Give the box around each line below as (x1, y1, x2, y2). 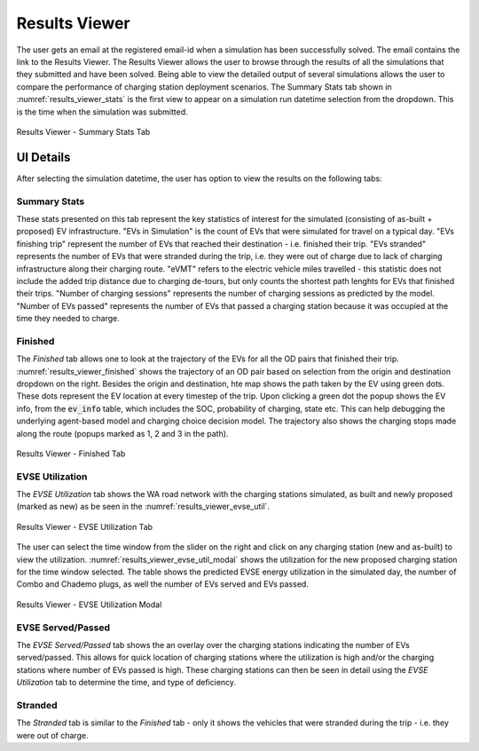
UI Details (16, 149, 71, 164)
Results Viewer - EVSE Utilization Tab (16, 521, 153, 532)
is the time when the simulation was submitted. (16, 107, 188, 117)
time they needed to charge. (16, 313, 120, 324)
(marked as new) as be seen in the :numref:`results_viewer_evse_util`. (16, 502, 271, 512)
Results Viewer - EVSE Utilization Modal (16, 599, 162, 610)
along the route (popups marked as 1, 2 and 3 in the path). (16, 428, 229, 439)
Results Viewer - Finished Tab (16, 448, 126, 459)
